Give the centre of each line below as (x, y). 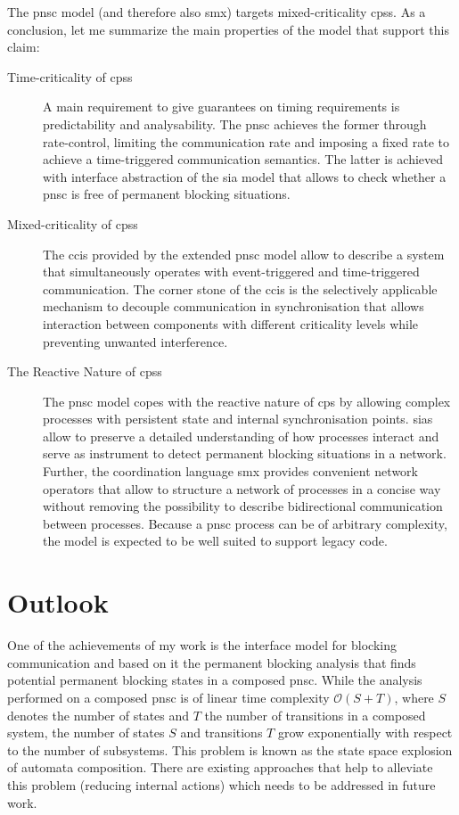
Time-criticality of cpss (70, 76)
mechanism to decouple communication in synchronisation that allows (234, 306)
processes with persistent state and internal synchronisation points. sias (238, 419)
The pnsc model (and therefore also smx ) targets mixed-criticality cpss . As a (217, 12)
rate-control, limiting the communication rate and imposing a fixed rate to (246, 141)
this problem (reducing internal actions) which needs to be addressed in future (221, 784)
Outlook (58, 602)
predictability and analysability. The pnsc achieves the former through (235, 123)
